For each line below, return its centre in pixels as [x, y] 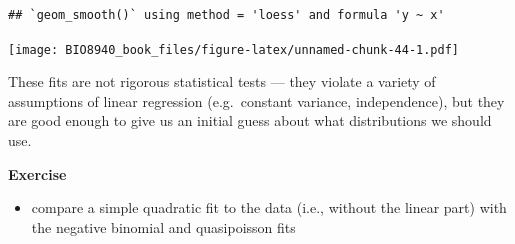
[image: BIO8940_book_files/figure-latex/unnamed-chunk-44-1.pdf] [234, 49]
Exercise [37, 173]
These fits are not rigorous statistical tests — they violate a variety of [222, 81]
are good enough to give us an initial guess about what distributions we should [250, 120]
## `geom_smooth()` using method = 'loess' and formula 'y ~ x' [226, 15]
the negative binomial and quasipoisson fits [163, 226]
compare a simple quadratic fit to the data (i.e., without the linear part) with [269, 207]
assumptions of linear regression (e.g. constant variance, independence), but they [256, 100]
